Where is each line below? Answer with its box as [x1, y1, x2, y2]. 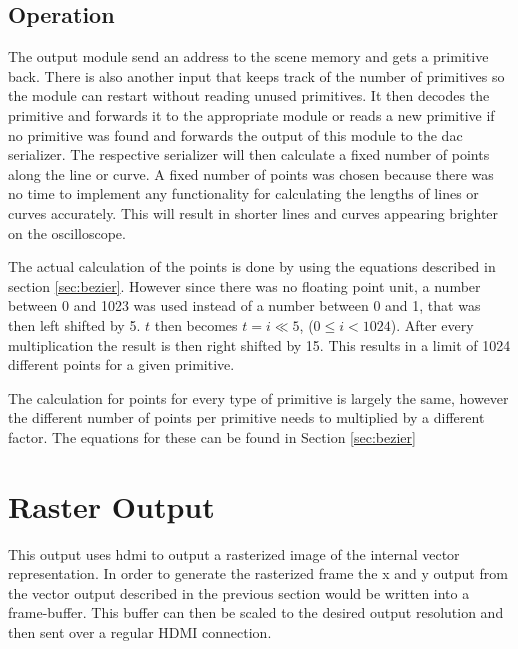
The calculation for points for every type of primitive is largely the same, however [8, 387, 509, 408]
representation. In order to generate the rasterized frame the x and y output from [8, 563, 508, 584]
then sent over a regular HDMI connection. [8, 621, 272, 642]
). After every [390, 314, 474, 335]
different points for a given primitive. [8, 354, 235, 375]
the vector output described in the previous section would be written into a [8, 582, 470, 603]
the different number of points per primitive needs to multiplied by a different [8, 407, 485, 428]
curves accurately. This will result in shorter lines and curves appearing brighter [8, 202, 499, 223]
